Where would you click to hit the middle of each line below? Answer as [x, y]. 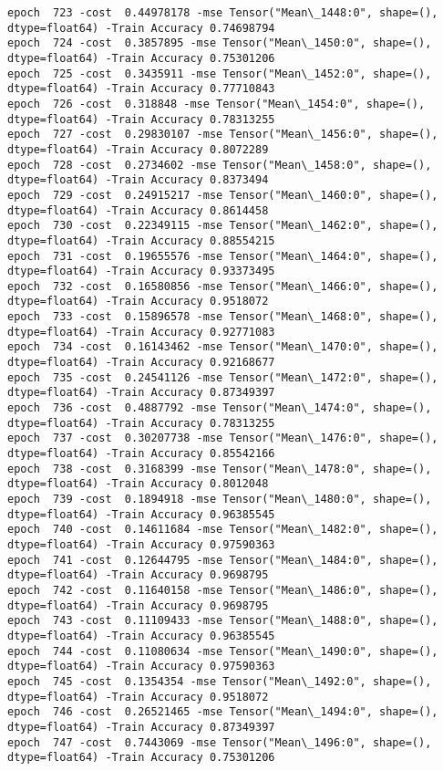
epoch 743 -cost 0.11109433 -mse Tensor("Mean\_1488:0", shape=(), [223, 621]
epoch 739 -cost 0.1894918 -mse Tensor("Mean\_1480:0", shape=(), [220, 499]
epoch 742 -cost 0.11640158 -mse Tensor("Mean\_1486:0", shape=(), [223, 590]
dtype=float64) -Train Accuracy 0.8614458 [138, 210]
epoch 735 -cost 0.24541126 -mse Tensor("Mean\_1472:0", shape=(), [223, 377]
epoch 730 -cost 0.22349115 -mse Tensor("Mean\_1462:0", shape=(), [223, 226]
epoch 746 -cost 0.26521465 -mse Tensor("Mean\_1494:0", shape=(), [223, 712]
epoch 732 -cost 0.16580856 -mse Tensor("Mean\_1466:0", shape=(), [223, 286]
